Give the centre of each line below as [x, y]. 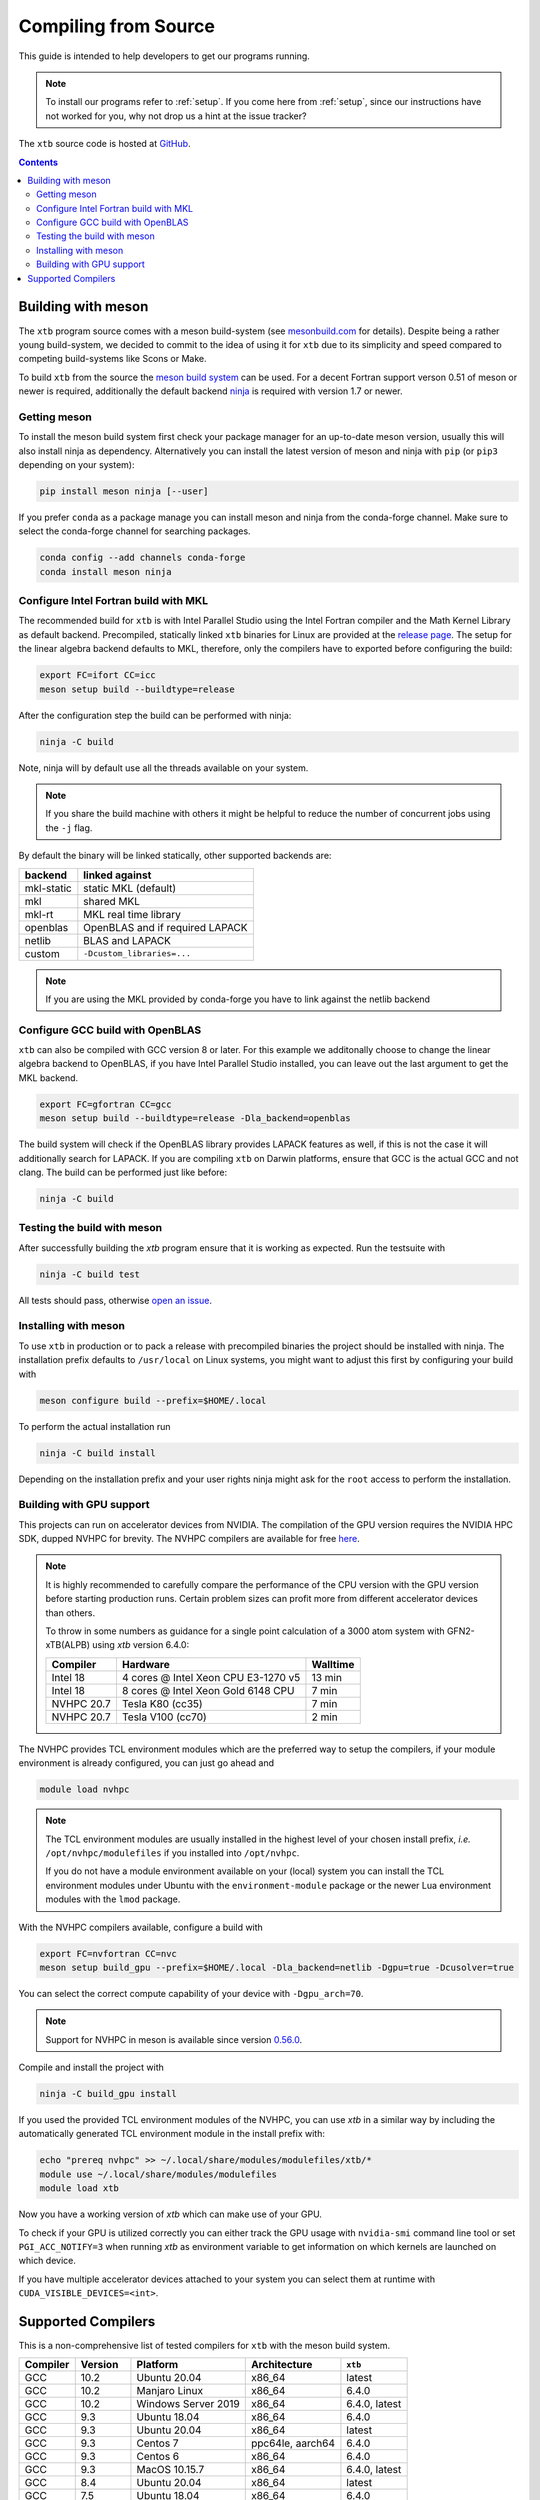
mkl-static [48, 888]
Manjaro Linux [170, 2391]
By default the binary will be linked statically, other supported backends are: [175, 856]
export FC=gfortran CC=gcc [105, 1104]
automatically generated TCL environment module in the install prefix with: [171, 2134]
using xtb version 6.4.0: [140, 1645]
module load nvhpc [84, 1789]
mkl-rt [39, 914]
